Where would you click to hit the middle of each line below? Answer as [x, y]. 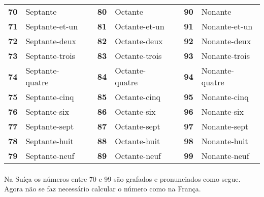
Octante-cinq [138, 97]
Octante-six [135, 111]
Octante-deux [139, 41]
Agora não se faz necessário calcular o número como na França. [103, 189]
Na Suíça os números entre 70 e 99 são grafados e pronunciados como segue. [122, 178]
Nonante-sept [225, 126]
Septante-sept [50, 126]
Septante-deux [51, 41]
